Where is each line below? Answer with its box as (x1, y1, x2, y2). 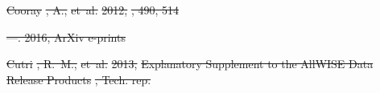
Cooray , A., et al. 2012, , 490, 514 (6, 2, 179, 18)
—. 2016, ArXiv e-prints (6, 28, 126, 45)
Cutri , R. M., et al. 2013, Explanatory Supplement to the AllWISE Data (6, 55, 374, 72)
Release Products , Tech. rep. (6, 71, 151, 87)
